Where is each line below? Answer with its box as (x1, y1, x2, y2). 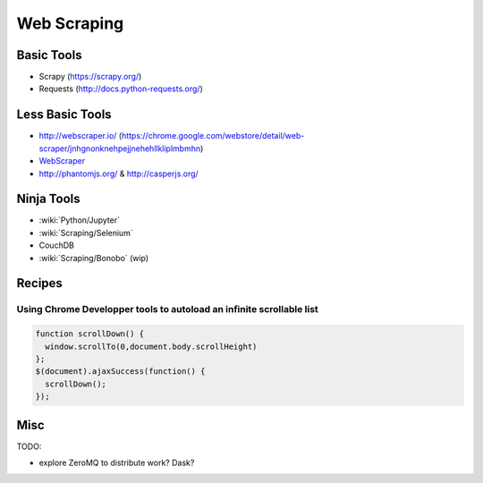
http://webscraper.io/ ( (38, 131, 123, 141)
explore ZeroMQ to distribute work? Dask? (38, 457, 195, 469)
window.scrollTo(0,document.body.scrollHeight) (45, 341, 258, 352)
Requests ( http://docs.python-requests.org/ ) (38, 83, 203, 94)
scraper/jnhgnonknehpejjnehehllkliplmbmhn (38, 143, 201, 154)
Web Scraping (16, 13, 124, 33)
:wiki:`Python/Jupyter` (38, 215, 121, 225)
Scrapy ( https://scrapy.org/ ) (38, 72, 142, 82)
